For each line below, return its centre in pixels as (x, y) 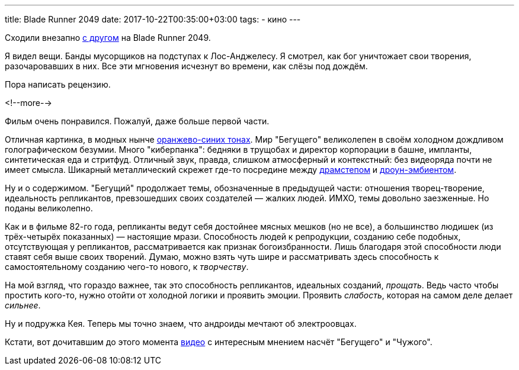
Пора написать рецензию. (58, 84)
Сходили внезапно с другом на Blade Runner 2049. (108, 38)
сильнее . (23, 305)
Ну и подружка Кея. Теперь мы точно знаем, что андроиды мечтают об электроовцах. (181, 324)
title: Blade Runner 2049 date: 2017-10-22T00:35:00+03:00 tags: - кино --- (153, 19)
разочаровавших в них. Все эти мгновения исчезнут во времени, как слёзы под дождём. (186, 66)
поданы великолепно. (49, 208)
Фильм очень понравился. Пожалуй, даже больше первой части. (137, 121)
